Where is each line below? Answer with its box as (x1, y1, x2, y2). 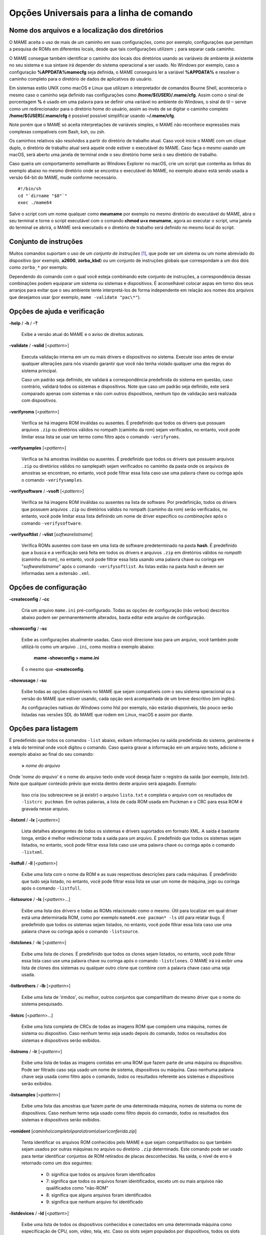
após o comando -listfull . (21, 885, 82, 891)
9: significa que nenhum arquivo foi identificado (46, 1199, 143, 1205)
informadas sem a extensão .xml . (21, 570, 91, 576)
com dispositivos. (21, 398, 58, 404)
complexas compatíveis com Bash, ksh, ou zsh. (9, 128, 105, 134)
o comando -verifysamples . (21, 477, 84, 483)
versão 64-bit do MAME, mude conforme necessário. (9, 174, 118, 180)
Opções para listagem (9, 724, 78, 733)
